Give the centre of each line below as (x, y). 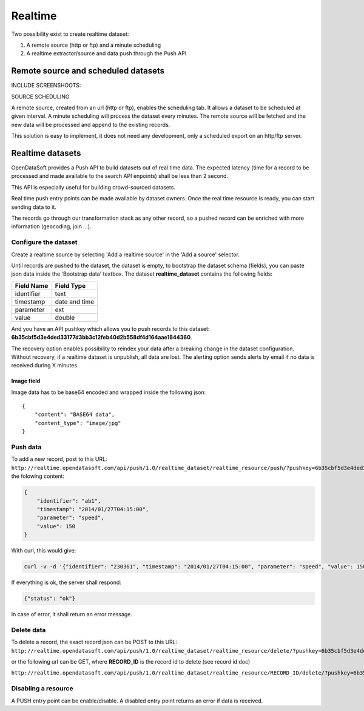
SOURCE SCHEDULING (40, 97)
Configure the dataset (44, 242)
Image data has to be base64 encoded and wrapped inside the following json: (109, 392)
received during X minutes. (45, 366)
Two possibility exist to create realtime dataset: (70, 34)
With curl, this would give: (44, 551)
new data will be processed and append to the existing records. (91, 124)
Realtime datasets (46, 153)
